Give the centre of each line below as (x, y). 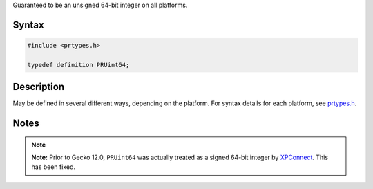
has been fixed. (54, 167)
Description (39, 87)
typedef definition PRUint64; (78, 65)
